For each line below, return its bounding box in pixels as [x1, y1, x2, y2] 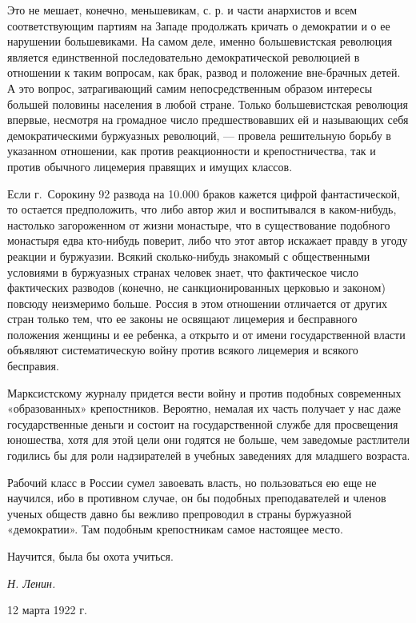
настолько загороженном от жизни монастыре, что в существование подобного [7, 216, 390, 233]
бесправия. [7, 357, 59, 374]
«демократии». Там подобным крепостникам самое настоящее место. [7, 521, 343, 537]
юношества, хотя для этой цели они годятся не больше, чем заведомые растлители [7, 431, 410, 448]
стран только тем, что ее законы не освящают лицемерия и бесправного [7, 310, 358, 327]
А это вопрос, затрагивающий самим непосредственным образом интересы [7, 79, 373, 96]
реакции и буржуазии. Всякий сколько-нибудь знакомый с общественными [7, 247, 370, 264]
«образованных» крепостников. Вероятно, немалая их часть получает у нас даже [7, 400, 402, 417]
